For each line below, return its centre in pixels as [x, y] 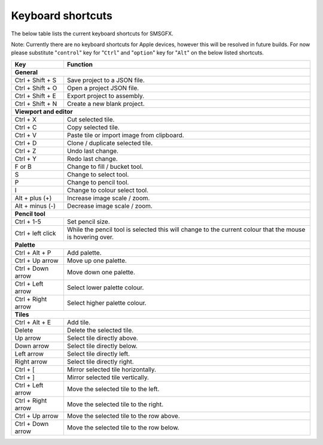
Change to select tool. [98, 174]
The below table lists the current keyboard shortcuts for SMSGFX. [92, 34]
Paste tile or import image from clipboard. [126, 135]
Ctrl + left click [35, 233]
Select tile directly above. [103, 338]
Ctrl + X [26, 119]
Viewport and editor [44, 111]
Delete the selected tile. [100, 330]
